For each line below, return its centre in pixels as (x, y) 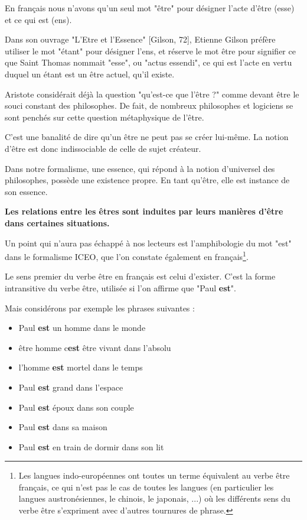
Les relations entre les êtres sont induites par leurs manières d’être (144, 211)
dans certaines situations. (57, 222)
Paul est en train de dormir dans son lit (91, 446)
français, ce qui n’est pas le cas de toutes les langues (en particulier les (146, 487)
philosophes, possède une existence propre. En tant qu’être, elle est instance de (147, 180)
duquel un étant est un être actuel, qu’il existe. (90, 74)
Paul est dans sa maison (63, 427)
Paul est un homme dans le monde (82, 328)
